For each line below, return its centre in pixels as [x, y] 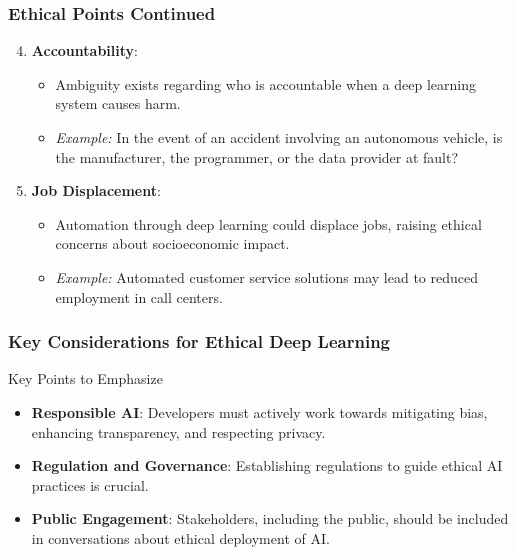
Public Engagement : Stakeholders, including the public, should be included [270, 518]
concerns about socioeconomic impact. [172, 243]
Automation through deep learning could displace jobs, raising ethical [268, 223]
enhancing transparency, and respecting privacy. [178, 431]
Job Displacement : [96, 190]
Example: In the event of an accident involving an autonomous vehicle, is [279, 137]
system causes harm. [118, 103]
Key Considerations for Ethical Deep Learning [199, 341]
